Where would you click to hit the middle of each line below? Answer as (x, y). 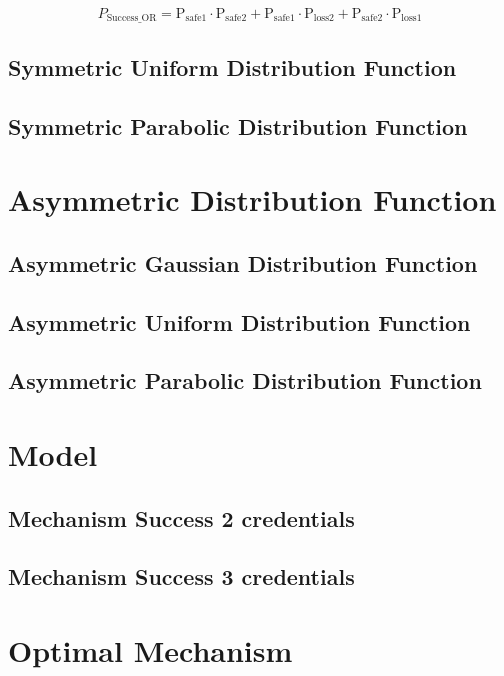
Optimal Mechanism (150, 649)
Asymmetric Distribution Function (252, 199)
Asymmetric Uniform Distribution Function (239, 321)
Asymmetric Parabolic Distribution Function (245, 380)
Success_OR (131, 18)
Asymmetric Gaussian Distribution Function (243, 262)
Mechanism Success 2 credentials (181, 517)
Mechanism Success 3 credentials (181, 576)
